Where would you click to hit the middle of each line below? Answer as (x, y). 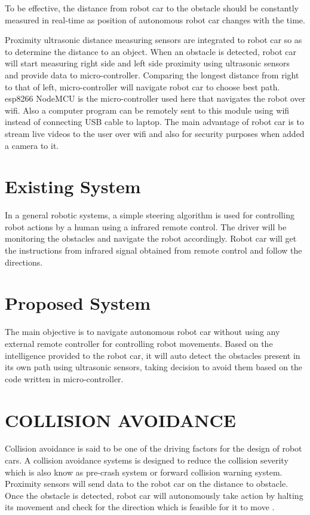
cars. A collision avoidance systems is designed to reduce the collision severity (147, 460)
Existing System (73, 186)
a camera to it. (32, 145)
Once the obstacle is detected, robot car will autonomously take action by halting (154, 495)
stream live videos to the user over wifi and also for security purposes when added (155, 133)
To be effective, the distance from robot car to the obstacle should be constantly (152, 8)
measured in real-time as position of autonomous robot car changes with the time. (155, 19)
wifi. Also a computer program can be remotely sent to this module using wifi (147, 110)
